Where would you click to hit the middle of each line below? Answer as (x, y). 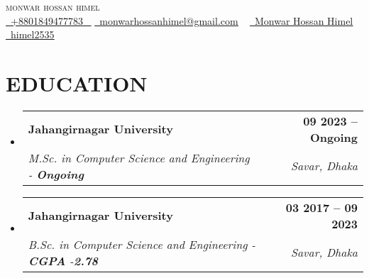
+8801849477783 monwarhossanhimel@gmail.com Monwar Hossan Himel (182, 20)
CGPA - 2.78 (63, 260)
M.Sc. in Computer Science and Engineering (139, 157)
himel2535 (33, 34)
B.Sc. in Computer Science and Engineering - (142, 244)
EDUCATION (77, 83)
